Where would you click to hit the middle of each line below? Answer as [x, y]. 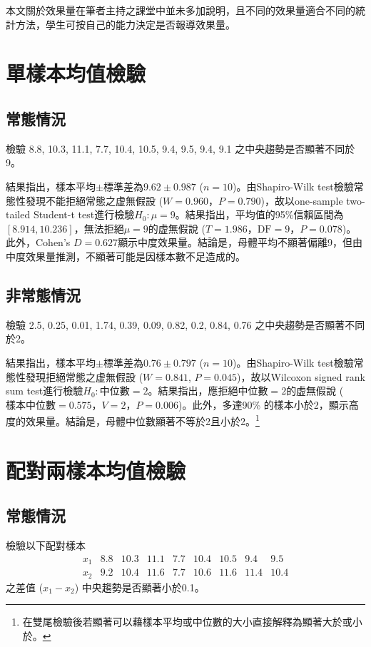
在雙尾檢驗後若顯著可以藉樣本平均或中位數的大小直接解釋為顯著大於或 [187, 622]
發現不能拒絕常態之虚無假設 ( [94, 200]
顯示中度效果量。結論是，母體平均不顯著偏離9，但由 [240, 242]
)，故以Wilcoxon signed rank [301, 376]
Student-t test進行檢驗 [84, 214]
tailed [18, 214]
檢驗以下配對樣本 [46, 545]
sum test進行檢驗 [45, 391]
